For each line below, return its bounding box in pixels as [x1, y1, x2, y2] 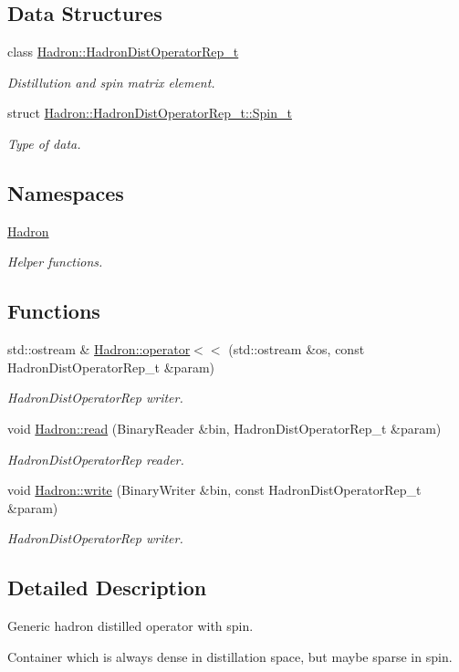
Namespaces [7, 178, 124, 206]
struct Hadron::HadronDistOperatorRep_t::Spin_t [7, 103, 292, 122]
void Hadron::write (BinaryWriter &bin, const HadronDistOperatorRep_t [7, 480, 422, 499]
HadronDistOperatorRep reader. [7, 449, 184, 468]
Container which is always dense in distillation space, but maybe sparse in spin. [7, 646, 453, 666]
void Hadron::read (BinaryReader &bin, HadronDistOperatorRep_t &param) [7, 418, 442, 437]
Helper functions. [7, 252, 103, 271]
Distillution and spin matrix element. [7, 72, 215, 91]
